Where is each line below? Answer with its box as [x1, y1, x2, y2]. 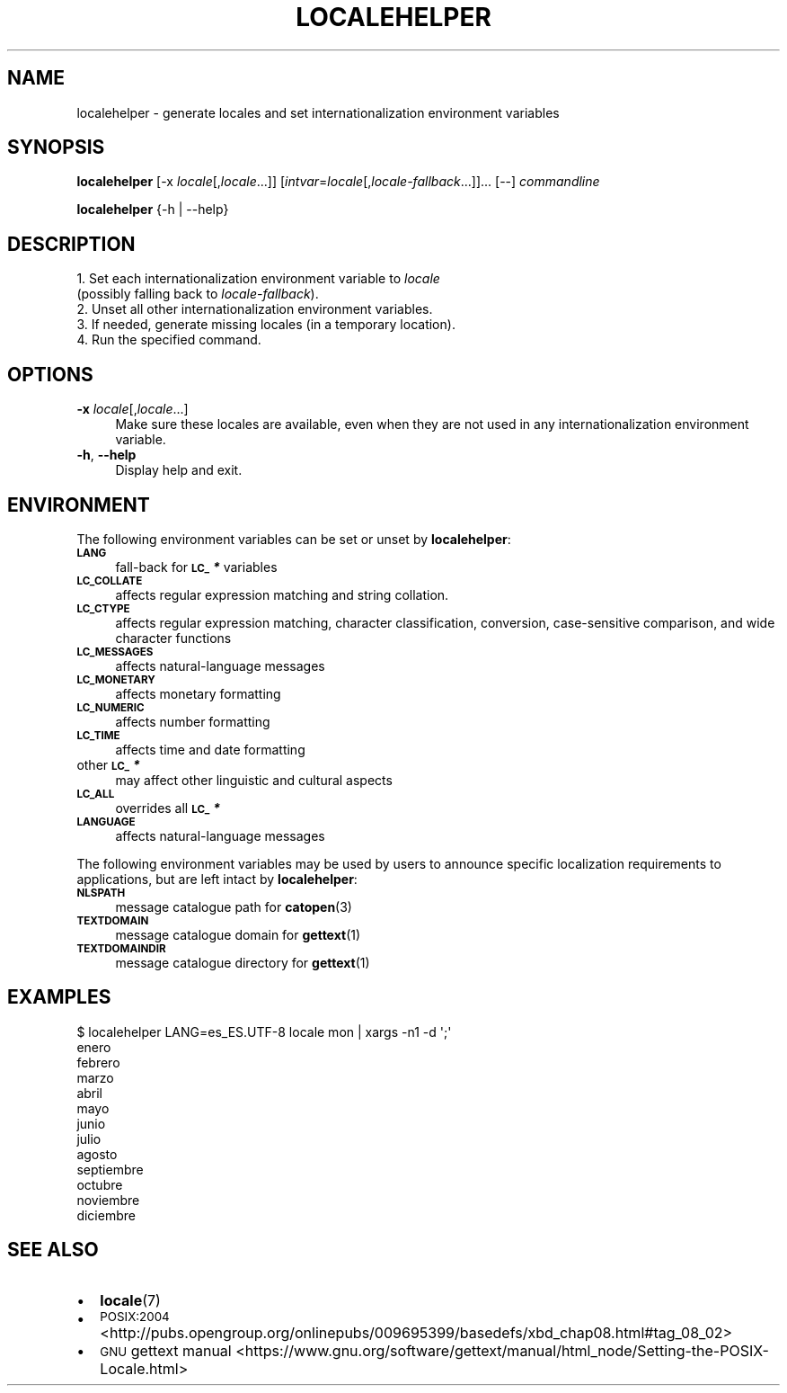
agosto [76, 1146, 118, 1162]
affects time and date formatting [115, 741, 305, 757]
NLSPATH [76, 886, 126, 899]
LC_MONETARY [76, 673, 155, 686]
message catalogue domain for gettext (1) [115, 926, 361, 942]
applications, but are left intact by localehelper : [76, 871, 358, 887]
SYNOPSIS [7, 136, 105, 159]
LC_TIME [76, 728, 120, 742]
